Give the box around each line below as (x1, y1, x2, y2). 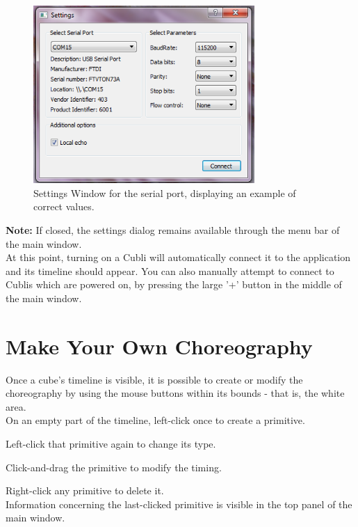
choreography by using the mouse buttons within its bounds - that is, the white (6, 386, 345, 400)
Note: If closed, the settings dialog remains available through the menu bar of (6, 222, 340, 237)
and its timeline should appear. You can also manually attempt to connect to (6, 263, 334, 278)
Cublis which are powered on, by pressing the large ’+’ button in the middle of (6, 277, 342, 292)
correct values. (33, 199, 95, 214)
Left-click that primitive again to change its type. (6, 436, 216, 450)
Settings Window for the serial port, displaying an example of (33, 185, 296, 200)
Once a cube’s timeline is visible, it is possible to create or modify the (6, 372, 303, 386)
